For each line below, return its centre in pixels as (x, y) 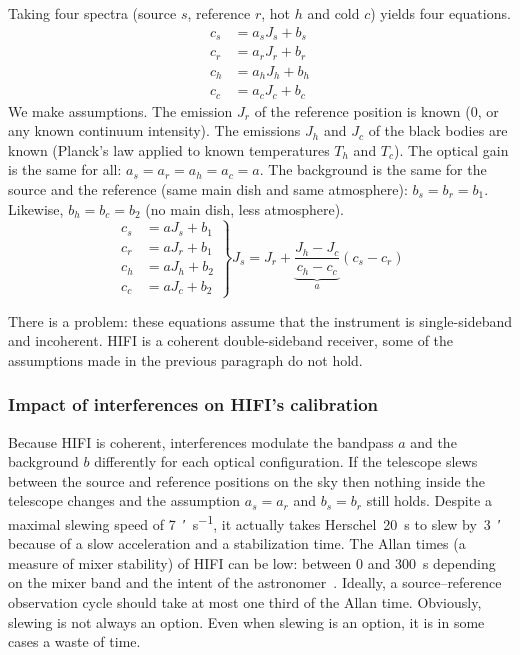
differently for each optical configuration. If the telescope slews (286, 461)
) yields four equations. (440, 13)
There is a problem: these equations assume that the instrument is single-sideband (260, 320)
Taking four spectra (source (92, 13)
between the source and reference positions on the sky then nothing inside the (246, 480)
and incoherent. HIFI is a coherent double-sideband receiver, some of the (231, 340)
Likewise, (36, 208)
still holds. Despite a (429, 500)
